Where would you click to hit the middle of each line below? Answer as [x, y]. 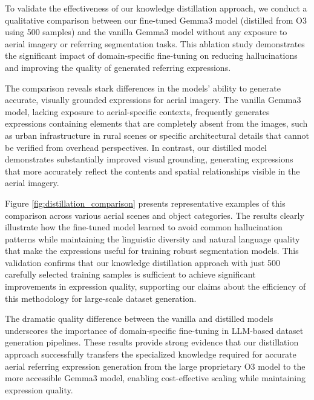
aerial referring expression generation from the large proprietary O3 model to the [155, 366]
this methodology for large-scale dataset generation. [101, 298]
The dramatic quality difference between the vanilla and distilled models [139, 318]
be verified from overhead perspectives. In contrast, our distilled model [136, 147]
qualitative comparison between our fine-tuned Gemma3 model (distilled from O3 [156, 20]
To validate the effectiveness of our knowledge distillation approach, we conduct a [156, 8]
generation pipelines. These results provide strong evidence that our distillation [152, 342]
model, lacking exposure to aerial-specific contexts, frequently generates [137, 111]
